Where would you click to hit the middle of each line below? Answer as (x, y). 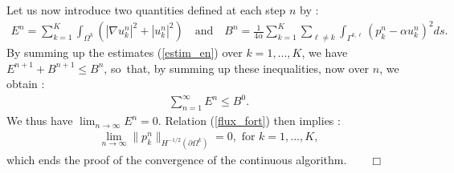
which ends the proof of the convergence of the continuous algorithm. (177, 159)
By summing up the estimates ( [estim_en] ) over (125, 52)
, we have (325, 52)
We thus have (40, 121)
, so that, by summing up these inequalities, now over (237, 68)
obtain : (26, 84)
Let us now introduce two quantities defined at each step (146, 10)
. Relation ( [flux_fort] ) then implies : (249, 121)
